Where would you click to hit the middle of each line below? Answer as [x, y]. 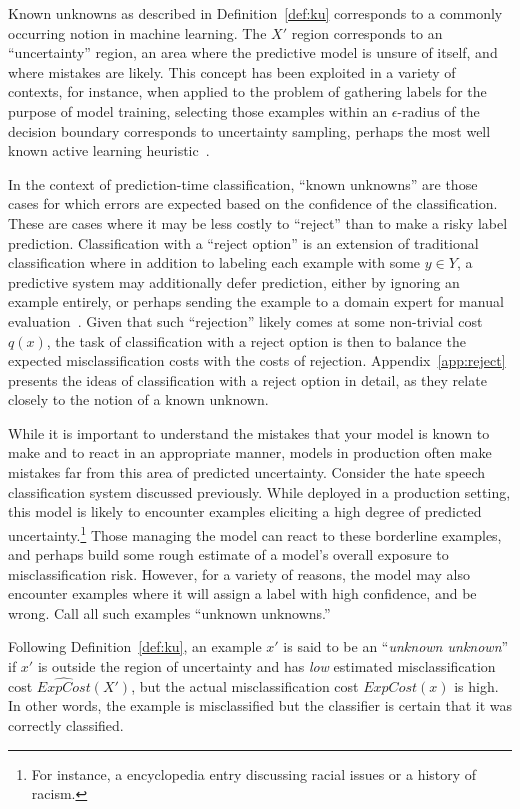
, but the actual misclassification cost [245, 685]
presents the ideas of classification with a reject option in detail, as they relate [247, 379]
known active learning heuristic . [109, 150]
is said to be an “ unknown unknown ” [396, 646]
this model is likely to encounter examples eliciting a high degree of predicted [245, 511]
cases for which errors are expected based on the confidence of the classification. [253, 203]
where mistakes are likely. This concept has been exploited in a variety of [232, 71]
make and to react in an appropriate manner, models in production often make [250, 452]
